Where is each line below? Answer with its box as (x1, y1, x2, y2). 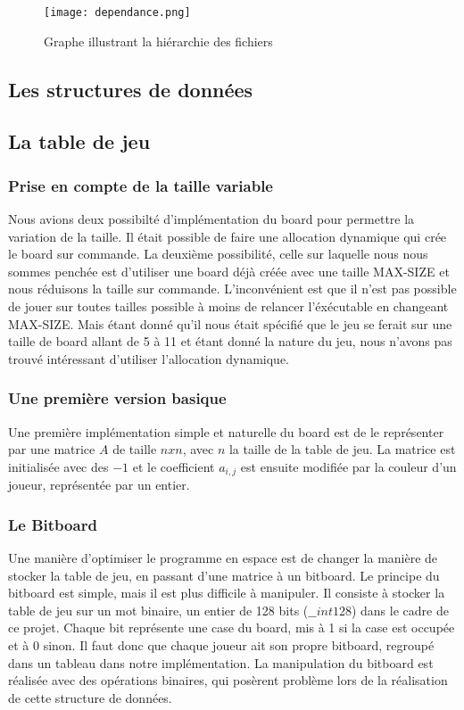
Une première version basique (8, 387, 227, 409)
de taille (112, 440, 157, 458)
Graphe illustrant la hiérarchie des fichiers (44, 31, 273, 50)
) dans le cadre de (351, 600, 449, 619)
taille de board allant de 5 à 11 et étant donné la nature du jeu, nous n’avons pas (8, 332, 452, 351)
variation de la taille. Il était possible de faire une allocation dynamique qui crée (8, 227, 447, 245)
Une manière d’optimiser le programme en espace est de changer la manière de (8, 549, 438, 567)
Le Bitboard (8, 513, 97, 535)
